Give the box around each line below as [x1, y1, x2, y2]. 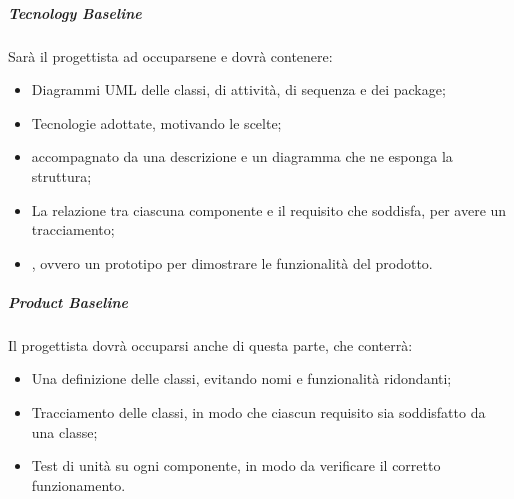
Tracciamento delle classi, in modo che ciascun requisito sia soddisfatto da [31, 402, 486, 423]
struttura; [31, 165, 92, 186]
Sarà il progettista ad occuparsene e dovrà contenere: [8, 45, 333, 66]
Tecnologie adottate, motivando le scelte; [31, 112, 282, 133]
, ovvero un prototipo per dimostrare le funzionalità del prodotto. [31, 252, 433, 273]
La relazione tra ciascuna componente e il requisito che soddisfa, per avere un [31, 199, 507, 220]
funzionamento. [31, 474, 126, 495]
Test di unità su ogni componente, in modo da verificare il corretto [31, 455, 441, 476]
